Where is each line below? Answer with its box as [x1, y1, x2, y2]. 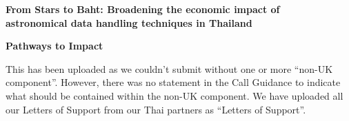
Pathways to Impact [6, 38, 103, 53]
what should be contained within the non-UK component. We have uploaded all [6, 88, 343, 102]
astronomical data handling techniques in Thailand [6, 15, 252, 30]
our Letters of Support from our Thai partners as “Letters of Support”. [6, 102, 306, 116]
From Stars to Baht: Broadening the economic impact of [6, 2, 280, 16]
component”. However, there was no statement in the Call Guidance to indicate [6, 75, 341, 89]
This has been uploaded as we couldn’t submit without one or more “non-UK [6, 61, 333, 76]
